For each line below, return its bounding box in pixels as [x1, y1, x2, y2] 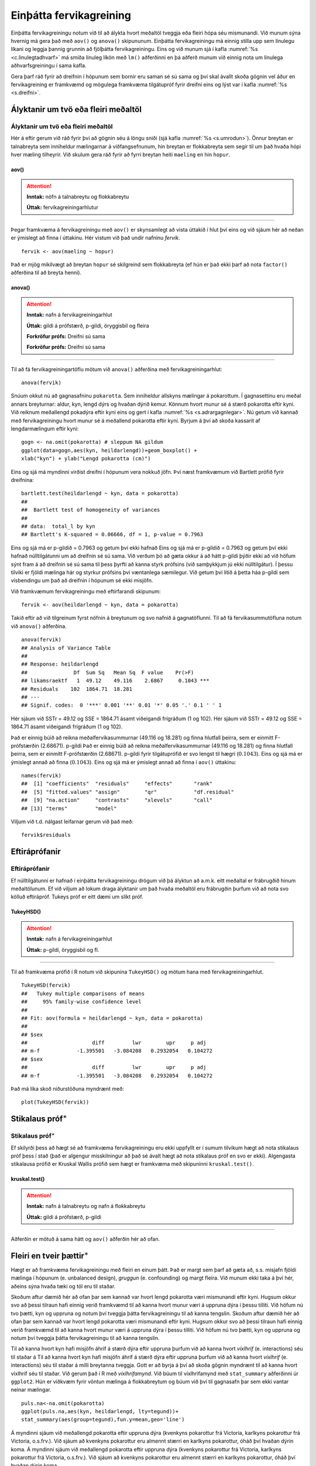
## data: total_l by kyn [21, 522, 96, 530]
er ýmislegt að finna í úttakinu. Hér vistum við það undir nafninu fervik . [11, 235, 181, 242]
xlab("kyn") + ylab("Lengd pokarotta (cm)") [21, 455, 152, 462]
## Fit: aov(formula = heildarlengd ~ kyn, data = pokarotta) [21, 1014, 204, 1022]
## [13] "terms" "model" [21, 805, 117, 812]
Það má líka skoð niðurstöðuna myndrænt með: [11, 1085, 124, 1092]
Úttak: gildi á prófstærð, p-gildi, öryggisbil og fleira [26, 322, 149, 329]
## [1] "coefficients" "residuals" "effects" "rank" [21, 780, 213, 787]
